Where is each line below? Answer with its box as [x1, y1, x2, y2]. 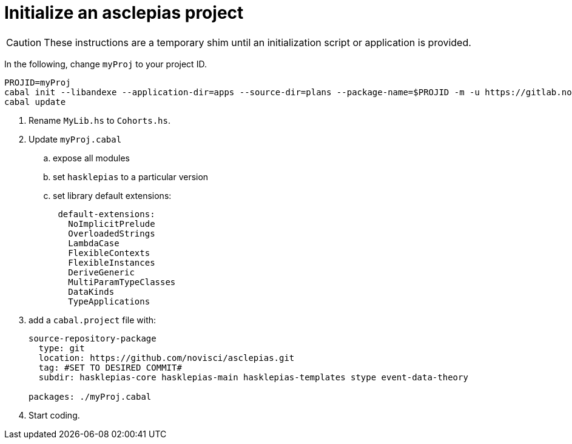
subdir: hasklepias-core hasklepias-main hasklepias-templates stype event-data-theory [38, 372, 468, 382]
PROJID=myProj [4, 77, 71, 87]
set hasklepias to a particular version [53, 171, 209, 182]
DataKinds [68, 286, 115, 297]
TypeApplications [68, 296, 150, 306]
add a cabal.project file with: [29, 314, 156, 325]
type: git [38, 343, 85, 353]
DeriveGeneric [68, 267, 135, 277]
